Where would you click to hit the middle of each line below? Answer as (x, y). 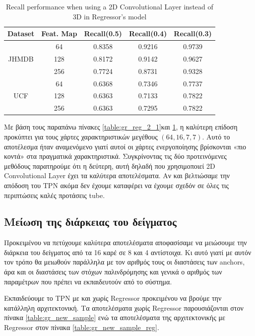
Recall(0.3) (193, 34)
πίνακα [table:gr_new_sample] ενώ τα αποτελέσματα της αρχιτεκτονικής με (115, 317)
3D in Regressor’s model (110, 16)
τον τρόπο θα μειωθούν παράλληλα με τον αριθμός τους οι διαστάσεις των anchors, (125, 262)
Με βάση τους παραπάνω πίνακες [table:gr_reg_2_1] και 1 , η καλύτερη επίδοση (121, 127)
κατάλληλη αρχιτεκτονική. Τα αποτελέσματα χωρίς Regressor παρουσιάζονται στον (124, 307)
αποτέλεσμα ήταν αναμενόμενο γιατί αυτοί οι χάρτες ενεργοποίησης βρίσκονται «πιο (125, 146)
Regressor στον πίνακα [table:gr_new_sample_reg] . (82, 327)
